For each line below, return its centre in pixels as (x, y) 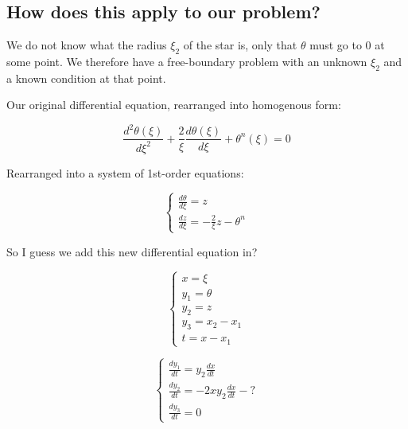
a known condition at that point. (86, 78)
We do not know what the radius (87, 45)
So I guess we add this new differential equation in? (132, 251)
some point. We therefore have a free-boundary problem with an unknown (187, 61)
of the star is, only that (240, 45)
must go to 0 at (347, 45)
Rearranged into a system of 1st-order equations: (125, 172)
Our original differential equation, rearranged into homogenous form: (174, 105)
